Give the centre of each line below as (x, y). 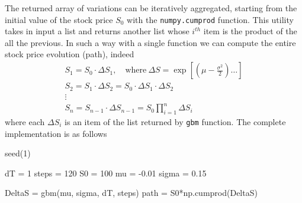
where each (25, 121)
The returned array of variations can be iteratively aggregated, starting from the (151, 8)
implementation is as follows (56, 133)
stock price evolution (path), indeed (70, 54)
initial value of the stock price (59, 19)
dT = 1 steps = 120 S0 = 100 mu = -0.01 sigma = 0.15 (106, 173)
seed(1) (18, 153)
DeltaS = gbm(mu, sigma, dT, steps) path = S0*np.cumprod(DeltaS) (131, 193)
